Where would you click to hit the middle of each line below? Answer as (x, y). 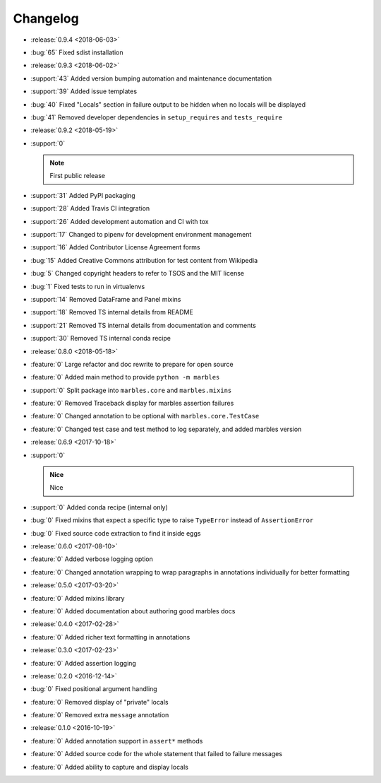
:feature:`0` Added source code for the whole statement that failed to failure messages (156, 754)
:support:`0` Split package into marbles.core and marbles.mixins (131, 390)
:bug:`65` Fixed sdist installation (77, 52)
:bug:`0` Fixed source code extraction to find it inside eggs (116, 533)
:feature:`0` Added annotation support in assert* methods (117, 741)
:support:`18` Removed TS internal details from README (112, 312)
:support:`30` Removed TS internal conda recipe (101, 338)
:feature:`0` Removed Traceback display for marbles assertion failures (132, 404)
